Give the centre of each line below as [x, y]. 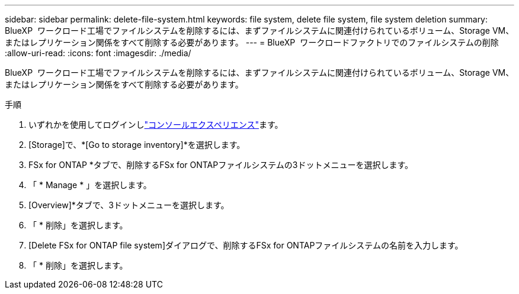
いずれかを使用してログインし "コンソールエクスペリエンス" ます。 [156, 125]
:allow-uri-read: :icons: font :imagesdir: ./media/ [98, 53]
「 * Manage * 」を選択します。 [90, 185]
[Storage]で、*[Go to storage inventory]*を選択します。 [137, 145]
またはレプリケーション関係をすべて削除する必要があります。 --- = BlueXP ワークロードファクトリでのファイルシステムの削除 [252, 42]
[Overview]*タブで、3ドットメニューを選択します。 [129, 205]
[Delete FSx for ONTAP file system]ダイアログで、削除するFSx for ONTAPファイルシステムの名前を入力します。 [246, 245]
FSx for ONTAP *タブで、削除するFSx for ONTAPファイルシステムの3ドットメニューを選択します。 [221, 165]
